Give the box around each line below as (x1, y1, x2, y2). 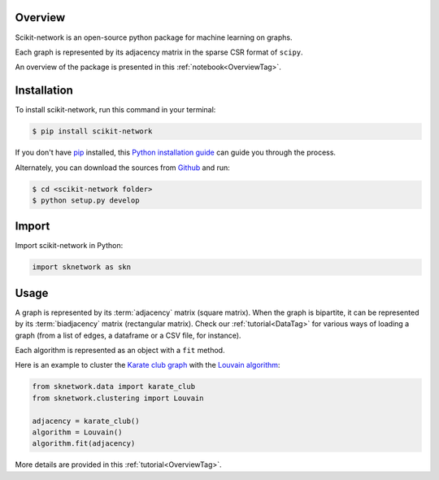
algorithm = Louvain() (32, 428, 123, 437)
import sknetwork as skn (32, 263, 132, 272)
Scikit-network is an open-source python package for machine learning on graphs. (15, 33, 293, 42)
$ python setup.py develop (32, 195, 140, 205)
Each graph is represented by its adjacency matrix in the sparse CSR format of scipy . (15, 47, 304, 57)
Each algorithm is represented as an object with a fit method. (15, 346, 225, 356)
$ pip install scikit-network (32, 127, 153, 136)
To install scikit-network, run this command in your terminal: (15, 105, 216, 115)
